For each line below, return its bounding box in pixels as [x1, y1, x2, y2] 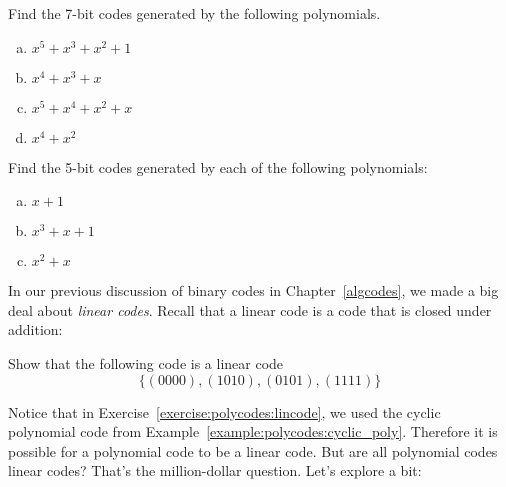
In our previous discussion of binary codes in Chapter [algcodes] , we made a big [8, 280, 499, 301]
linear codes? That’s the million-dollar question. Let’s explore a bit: [8, 460, 422, 481]
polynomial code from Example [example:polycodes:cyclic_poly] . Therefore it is [8, 421, 498, 442]
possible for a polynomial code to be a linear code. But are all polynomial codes [8, 440, 498, 461]
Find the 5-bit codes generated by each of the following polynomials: [8, 156, 428, 177]
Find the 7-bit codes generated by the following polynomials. [8, 3, 381, 23]
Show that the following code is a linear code [8, 352, 284, 373]
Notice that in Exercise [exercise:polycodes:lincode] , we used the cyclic [8, 401, 441, 422]
